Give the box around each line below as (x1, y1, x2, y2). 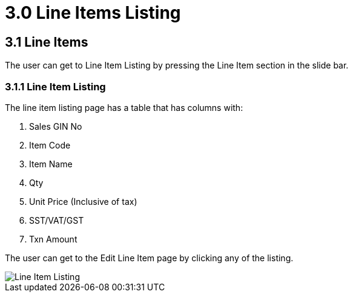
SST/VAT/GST (29, 215, 84, 225)
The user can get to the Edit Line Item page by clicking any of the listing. (5, 252, 294, 263)
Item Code (29, 139, 71, 150)
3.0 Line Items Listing (5, 2, 181, 23)
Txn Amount (29, 233, 78, 244)
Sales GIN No (29, 121, 82, 132)
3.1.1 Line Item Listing (5, 80, 106, 93)
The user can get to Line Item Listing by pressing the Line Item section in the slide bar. (5, 60, 349, 71)
